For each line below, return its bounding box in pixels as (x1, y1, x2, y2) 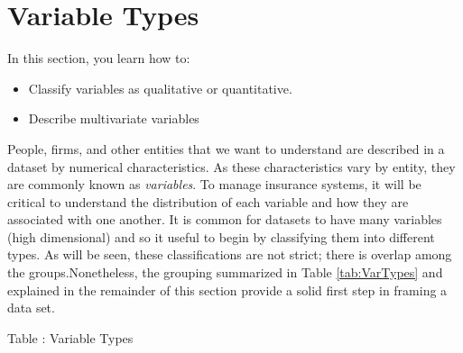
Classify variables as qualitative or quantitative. (28, 78, 292, 97)
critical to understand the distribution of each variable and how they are (7, 192, 409, 211)
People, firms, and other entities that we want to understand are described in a (7, 139, 445, 158)
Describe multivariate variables (28, 109, 199, 128)
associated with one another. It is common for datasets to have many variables (7, 210, 442, 229)
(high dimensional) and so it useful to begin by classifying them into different (7, 227, 435, 246)
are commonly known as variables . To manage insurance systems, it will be (7, 175, 421, 194)
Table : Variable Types (7, 328, 134, 347)
